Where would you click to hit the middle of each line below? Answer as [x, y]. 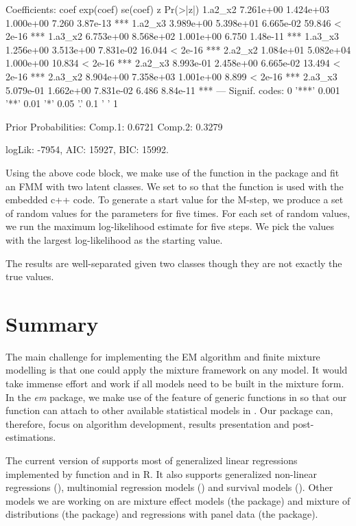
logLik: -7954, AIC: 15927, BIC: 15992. [87, 149]
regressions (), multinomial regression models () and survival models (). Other [169, 487]
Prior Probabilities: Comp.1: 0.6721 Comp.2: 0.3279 [114, 126]
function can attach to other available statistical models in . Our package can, [169, 410]
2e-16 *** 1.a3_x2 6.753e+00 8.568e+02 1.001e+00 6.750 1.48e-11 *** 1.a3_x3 [173, 36]
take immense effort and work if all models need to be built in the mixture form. [175, 383]
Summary [52, 323]
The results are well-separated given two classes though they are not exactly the [174, 263]
